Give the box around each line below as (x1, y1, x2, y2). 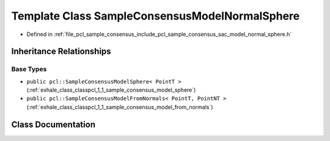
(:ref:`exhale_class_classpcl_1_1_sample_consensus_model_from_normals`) (26, 103, 213, 110)
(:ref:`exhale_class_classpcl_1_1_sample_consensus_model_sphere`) (26, 86, 196, 94)
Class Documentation (11, 119, 96, 129)
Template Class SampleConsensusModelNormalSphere (11, 9, 300, 23)
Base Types (11, 65, 47, 73)
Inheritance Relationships (11, 46, 111, 57)
